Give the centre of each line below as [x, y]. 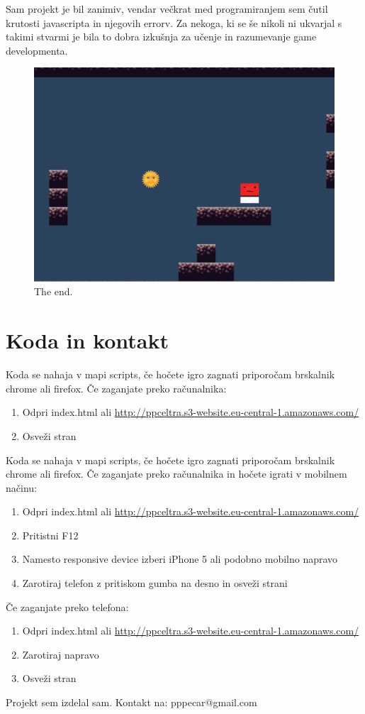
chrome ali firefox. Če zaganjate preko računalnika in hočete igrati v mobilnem [176, 474]
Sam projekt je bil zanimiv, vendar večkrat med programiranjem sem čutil [167, 9]
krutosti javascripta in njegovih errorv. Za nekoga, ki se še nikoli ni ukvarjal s [174, 22]
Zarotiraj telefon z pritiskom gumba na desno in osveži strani [155, 583]
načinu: [21, 487]
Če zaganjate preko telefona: [67, 606]
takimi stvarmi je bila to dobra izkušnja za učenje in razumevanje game [161, 37]
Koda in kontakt [88, 340]
